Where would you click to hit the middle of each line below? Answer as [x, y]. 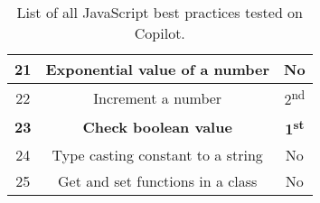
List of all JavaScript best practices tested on [160, 12]
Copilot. [160, 33]
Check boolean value [157, 126]
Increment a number [158, 97]
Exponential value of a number [157, 69]
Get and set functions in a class [157, 180]
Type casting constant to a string [157, 154]
